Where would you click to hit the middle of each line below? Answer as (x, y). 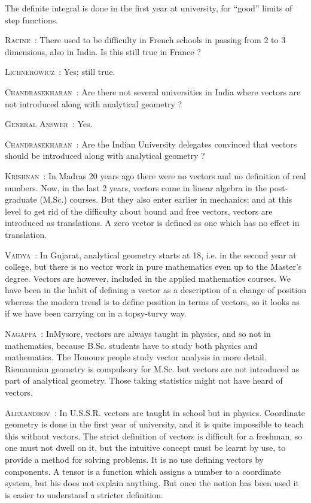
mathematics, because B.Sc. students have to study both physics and (131, 345)
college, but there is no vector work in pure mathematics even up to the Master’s (153, 266)
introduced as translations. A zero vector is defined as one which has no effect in (152, 223)
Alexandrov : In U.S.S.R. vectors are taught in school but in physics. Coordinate (155, 412)
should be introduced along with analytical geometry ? (105, 156)
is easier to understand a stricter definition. (84, 494)
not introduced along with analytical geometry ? (94, 103)
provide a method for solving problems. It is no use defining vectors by (134, 459)
